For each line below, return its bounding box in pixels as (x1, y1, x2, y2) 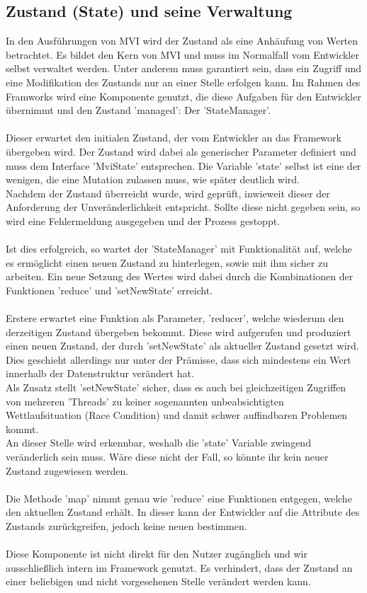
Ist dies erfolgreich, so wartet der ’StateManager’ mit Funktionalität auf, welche (6, 241, 352, 256)
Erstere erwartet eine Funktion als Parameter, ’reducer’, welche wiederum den (6, 311, 344, 326)
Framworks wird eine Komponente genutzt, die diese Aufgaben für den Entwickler (6, 88, 361, 103)
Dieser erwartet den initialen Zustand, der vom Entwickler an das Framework (6, 130, 341, 145)
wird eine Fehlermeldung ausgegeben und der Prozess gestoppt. (6, 213, 281, 228)
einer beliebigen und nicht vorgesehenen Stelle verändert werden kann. (6, 574, 311, 589)
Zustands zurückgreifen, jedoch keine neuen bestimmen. (6, 518, 247, 533)
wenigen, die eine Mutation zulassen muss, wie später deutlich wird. (6, 172, 300, 187)
